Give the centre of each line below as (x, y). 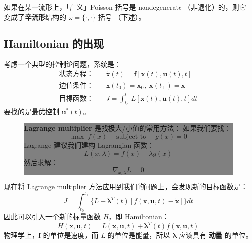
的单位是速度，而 (71, 235)
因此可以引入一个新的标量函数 (52, 217)
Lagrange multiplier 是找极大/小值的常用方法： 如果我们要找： (128, 128)
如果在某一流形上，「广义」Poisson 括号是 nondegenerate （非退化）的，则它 (125, 7)
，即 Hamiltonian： (139, 217)
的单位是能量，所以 (139, 235)
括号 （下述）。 (122, 17)
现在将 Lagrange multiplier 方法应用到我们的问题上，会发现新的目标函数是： (126, 186)
